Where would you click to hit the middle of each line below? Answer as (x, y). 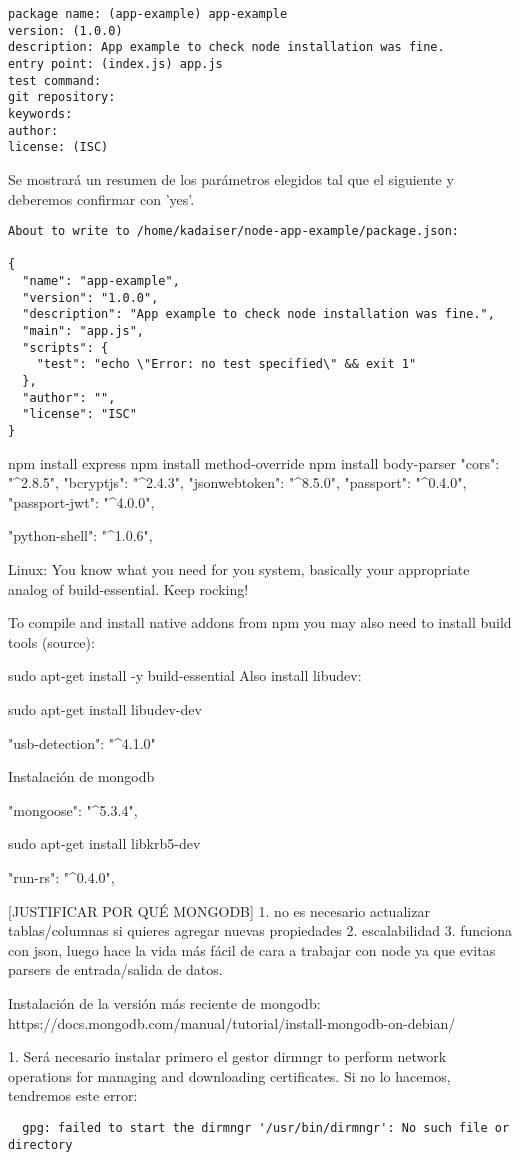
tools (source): (51, 641)
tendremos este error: (73, 1095)
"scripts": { (65, 347)
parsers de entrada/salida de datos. (115, 969)
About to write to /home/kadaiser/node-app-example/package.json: (234, 231)
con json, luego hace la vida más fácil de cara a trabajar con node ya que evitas (252, 949)
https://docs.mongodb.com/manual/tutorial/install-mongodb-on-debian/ (232, 1022)
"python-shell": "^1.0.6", (80, 535)
